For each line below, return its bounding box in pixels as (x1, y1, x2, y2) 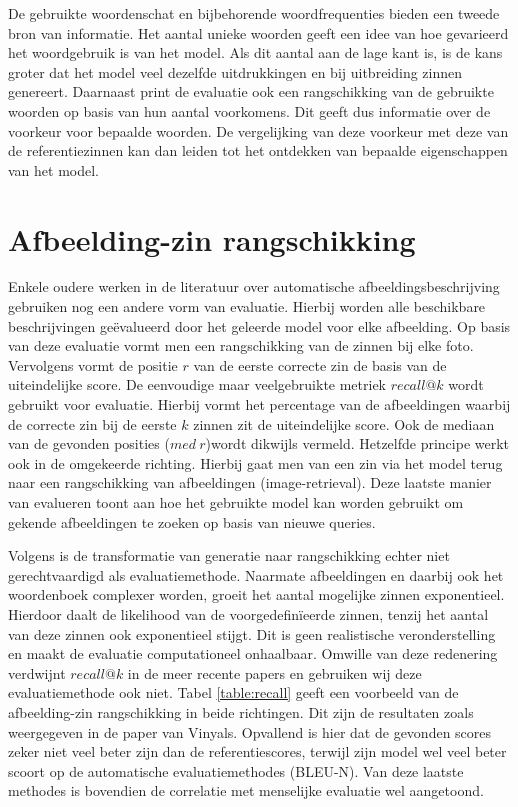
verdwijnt (8, 662, 66, 683)
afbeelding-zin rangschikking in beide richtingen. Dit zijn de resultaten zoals (8, 701, 474, 722)
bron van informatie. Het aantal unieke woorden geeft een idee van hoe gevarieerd (8, 22, 509, 43)
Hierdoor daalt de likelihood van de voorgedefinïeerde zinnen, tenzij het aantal (8, 603, 489, 624)
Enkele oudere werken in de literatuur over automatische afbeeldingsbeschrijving (8, 276, 500, 297)
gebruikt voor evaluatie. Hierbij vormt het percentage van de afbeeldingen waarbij (8, 394, 511, 415)
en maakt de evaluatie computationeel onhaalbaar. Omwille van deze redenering (8, 643, 498, 664)
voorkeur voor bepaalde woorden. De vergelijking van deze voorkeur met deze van (8, 120, 509, 141)
